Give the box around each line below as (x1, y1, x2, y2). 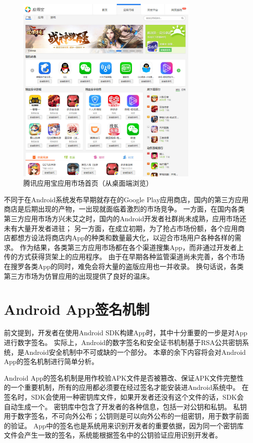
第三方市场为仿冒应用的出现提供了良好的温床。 (4, 270, 154, 281)
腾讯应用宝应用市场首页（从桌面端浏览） (23, 178, 153, 188)
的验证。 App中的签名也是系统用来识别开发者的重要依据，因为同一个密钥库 (4, 420, 244, 430)
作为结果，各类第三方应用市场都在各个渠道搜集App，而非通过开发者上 (19, 242, 244, 252)
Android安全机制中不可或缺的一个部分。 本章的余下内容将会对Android (24, 347, 246, 357)
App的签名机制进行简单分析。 (4, 356, 99, 366)
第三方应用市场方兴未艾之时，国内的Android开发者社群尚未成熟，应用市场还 (4, 213, 247, 224)
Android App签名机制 (4, 299, 150, 319)
